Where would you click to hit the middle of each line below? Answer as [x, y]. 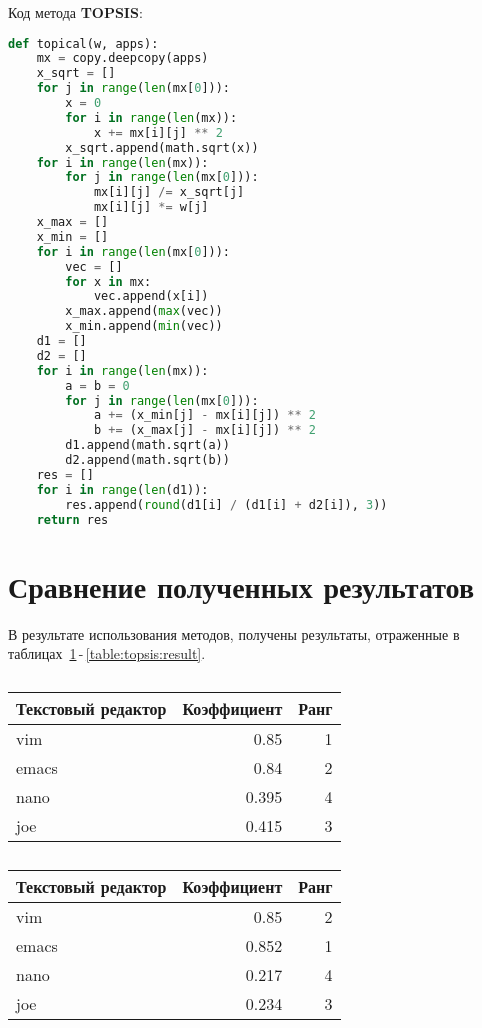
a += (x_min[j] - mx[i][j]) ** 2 [204, 415]
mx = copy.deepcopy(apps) [122, 58]
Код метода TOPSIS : [75, 12]
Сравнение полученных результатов [241, 585]
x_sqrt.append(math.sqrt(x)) [162, 147]
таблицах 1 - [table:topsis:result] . [107, 653]
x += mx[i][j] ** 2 [158, 132]
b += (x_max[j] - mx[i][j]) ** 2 [204, 430]
